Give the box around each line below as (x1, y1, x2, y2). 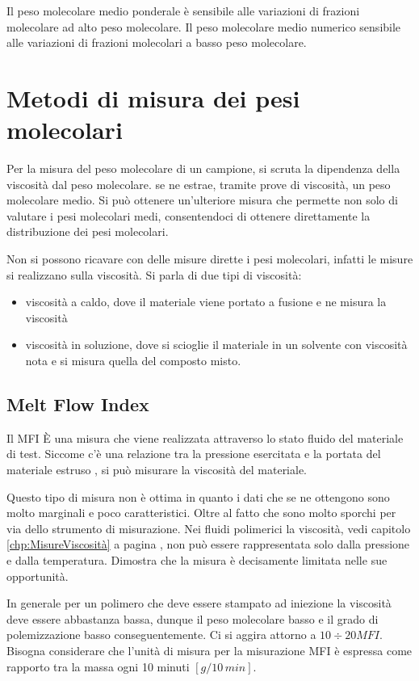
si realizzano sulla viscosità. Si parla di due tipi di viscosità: (6, 266, 302, 283)
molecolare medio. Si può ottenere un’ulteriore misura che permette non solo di (6, 191, 398, 208)
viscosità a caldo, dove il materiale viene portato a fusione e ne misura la (25, 293, 387, 310)
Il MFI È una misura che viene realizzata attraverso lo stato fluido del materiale (6, 429, 404, 446)
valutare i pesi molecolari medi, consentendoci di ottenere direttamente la (6, 207, 371, 224)
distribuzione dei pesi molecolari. (6, 223, 169, 240)
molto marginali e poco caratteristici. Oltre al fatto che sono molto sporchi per (6, 504, 396, 521)
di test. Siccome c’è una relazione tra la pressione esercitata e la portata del (6, 445, 381, 462)
